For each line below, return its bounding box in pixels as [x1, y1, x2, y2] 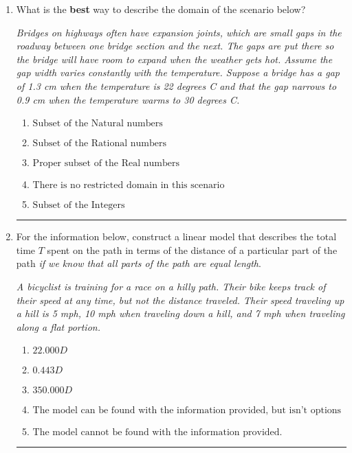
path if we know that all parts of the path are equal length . [16, 256, 261, 270]
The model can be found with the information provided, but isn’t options [32, 406, 342, 416]
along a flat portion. [16, 319, 100, 334]
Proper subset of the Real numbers [32, 159, 179, 169]
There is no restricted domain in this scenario [32, 181, 225, 191]
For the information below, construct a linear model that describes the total [16, 229, 337, 244]
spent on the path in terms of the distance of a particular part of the [47, 242, 338, 257]
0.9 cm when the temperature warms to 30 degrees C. [16, 92, 240, 106]
